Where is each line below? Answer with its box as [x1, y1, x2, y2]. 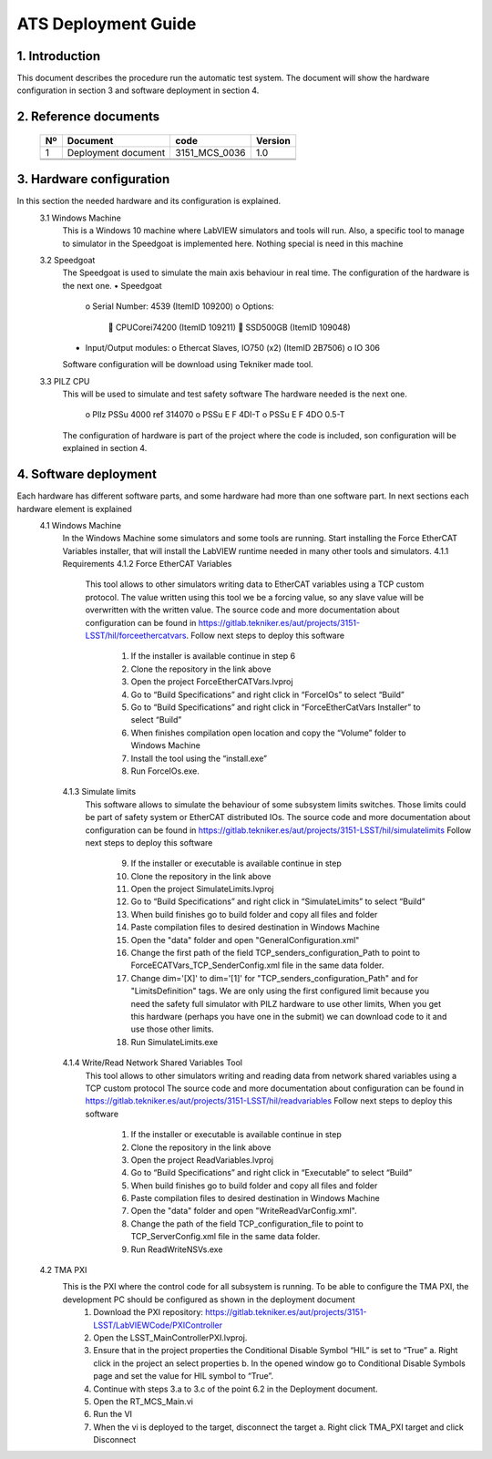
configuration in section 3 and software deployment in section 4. [16, 85, 260, 96]
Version [255, 134, 291, 147]
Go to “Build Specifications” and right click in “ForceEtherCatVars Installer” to [130, 702, 421, 713]
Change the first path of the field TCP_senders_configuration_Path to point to [130, 948, 421, 959]
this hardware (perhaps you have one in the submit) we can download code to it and [130, 1011, 447, 1022]
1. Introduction [16, 48, 100, 64]
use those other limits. [130, 1023, 214, 1034]
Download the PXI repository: [93, 1307, 204, 1318]
